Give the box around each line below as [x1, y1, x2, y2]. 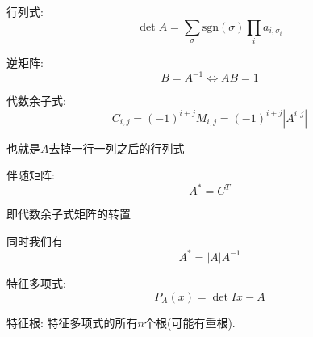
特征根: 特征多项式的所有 [6, 314, 138, 331]
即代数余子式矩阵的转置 [6, 205, 131, 222]
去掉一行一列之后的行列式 [48, 139, 185, 156]
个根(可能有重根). [144, 314, 236, 331]
